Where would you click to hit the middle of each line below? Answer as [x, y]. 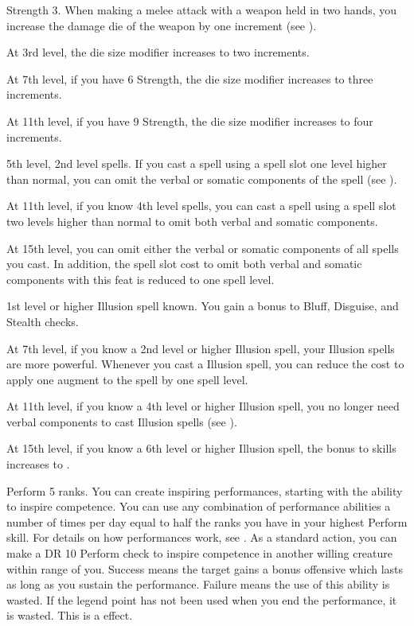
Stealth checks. [43, 321]
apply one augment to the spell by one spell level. [127, 379]
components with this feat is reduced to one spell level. [141, 279]
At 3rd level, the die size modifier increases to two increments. [158, 52]
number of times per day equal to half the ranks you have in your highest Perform [207, 521]
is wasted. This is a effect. [70, 615]
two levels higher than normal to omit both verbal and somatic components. [192, 221]
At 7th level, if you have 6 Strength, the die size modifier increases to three [190, 78]
